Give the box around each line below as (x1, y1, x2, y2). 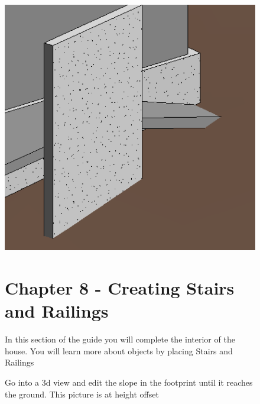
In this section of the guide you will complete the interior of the (5, 333, 235, 345)
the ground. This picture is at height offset (5, 387, 159, 400)
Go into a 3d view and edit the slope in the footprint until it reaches (5, 376, 253, 389)
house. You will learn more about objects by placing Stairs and (5, 344, 233, 357)
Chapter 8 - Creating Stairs (5, 276, 235, 300)
